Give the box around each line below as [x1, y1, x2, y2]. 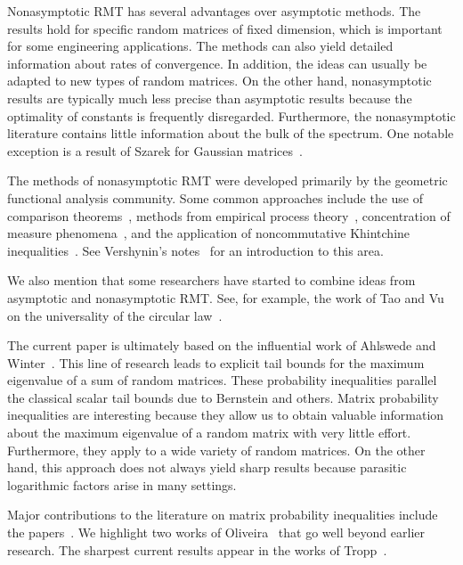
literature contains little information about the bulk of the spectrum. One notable [7, 124, 454, 143]
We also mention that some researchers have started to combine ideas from [7, 271, 416, 290]
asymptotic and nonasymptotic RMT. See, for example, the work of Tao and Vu [7, 288, 444, 307]
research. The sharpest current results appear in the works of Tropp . [7, 540, 387, 559]
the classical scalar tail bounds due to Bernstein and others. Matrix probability [7, 388, 439, 406]
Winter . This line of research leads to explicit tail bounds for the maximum [7, 353, 425, 372]
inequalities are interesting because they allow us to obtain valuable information [7, 405, 444, 424]
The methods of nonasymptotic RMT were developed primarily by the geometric [7, 171, 448, 190]
